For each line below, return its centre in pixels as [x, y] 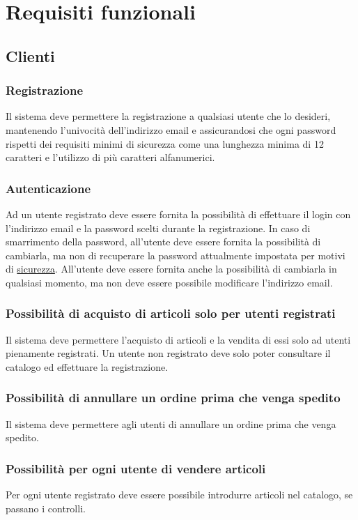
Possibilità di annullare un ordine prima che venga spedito [173, 398]
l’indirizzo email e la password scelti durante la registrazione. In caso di [158, 228]
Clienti [30, 55]
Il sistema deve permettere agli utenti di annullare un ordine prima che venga [171, 423]
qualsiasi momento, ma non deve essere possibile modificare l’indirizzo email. [169, 282]
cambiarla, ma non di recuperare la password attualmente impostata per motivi [176, 255]
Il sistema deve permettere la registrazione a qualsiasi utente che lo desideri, [168, 116]
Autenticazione [48, 188]
